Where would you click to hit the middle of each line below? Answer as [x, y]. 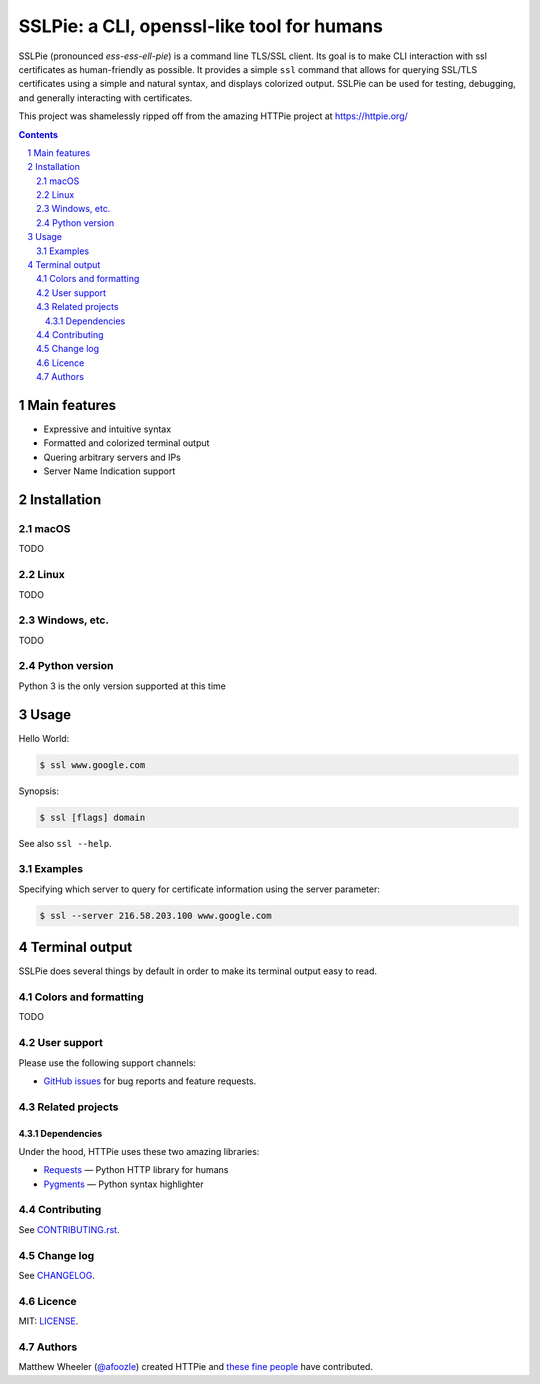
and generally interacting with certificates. [105, 97]
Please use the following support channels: [107, 1062]
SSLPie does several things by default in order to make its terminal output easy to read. [198, 971]
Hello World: [44, 738]
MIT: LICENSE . [48, 1321]
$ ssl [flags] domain [92, 817]
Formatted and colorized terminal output [126, 443]
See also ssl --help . [65, 843]
